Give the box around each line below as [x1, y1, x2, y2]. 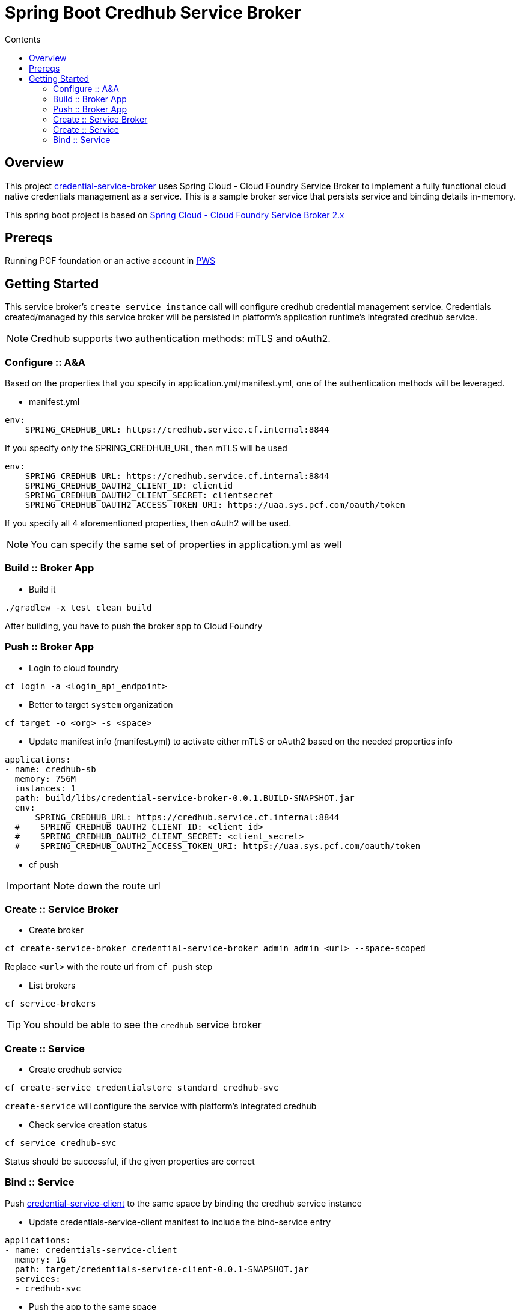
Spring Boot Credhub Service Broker [5, 2, 301, 23]
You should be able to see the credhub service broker [23, 1019, 262, 1031]
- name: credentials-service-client [5, 1244, 177, 1255]
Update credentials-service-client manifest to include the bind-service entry [29, 1216, 331, 1227]
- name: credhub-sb [5, 764, 96, 774]
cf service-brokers [5, 999, 96, 1009]
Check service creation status [29, 1120, 147, 1130]
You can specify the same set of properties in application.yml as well [31, 538, 342, 551]
